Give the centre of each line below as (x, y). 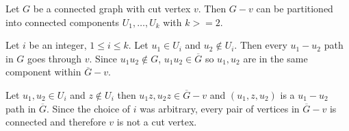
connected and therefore (56, 122)
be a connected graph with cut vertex (112, 8)
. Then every (261, 45)
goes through (55, 58)
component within (43, 72)
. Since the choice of (89, 108)
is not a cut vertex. (157, 122)
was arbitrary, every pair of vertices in (220, 108)
